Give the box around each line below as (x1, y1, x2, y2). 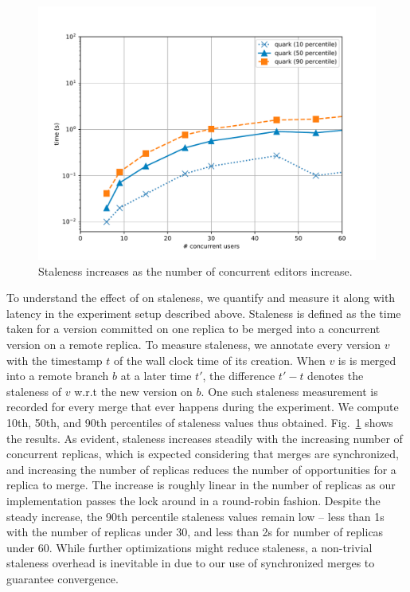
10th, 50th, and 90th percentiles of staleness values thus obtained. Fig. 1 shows (6, 414, 393, 430)
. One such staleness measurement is (201, 382, 378, 399)
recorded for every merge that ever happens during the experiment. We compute (6, 398, 399, 415)
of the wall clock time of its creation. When (114, 351, 326, 368)
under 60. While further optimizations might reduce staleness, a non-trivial (6, 539, 373, 555)
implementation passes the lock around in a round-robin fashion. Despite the (6, 492, 381, 508)
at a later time (120, 367, 192, 384)
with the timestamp (6, 351, 103, 368)
